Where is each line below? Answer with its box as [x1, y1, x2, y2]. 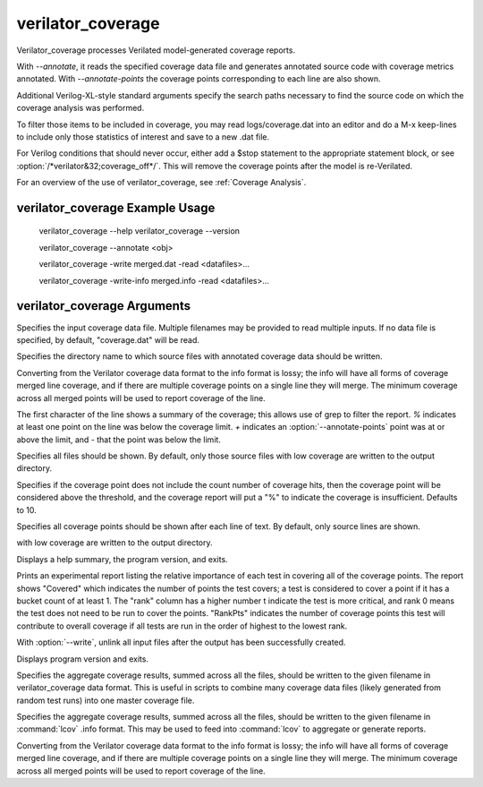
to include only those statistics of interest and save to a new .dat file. [16, 131, 270, 142]
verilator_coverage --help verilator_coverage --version [38, 226, 241, 236]
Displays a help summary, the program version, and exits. [16, 553, 228, 564]
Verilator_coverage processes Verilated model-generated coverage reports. [16, 45, 295, 56]
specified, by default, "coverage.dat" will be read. [16, 334, 200, 345]
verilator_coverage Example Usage [16, 200, 216, 215]
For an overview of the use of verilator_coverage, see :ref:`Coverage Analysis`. [16, 177, 307, 188]
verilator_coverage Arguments [16, 298, 191, 313]
